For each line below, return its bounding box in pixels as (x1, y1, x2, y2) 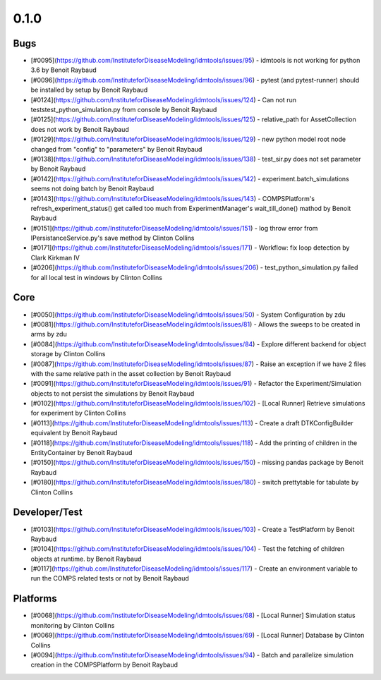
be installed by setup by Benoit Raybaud (30, 85, 148, 95)
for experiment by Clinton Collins (30, 409, 126, 418)
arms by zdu (30, 330, 67, 339)
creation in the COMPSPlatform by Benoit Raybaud (30, 660, 179, 669)
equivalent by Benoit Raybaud (30, 429, 118, 437)
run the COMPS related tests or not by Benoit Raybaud (30, 574, 190, 583)
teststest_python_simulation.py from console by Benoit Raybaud (30, 106, 217, 114)
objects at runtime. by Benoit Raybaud (30, 554, 142, 563)
